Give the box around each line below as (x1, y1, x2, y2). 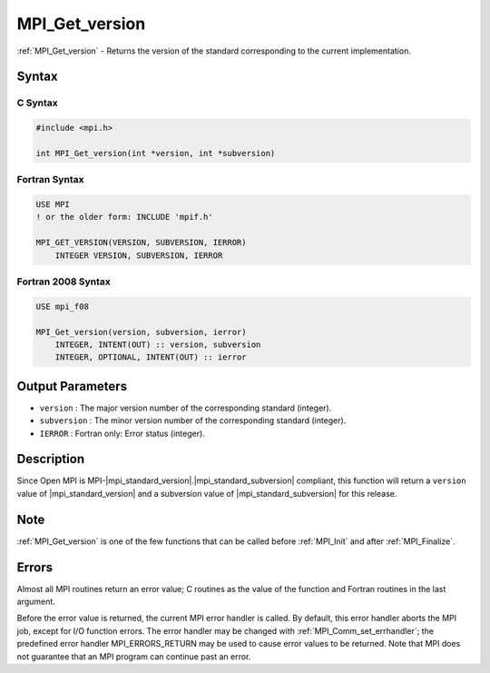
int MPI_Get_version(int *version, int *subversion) (35, 148, 276, 158)
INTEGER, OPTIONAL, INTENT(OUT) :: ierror (54, 352, 247, 362)
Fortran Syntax (16, 173, 84, 186)
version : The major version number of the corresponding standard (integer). (39, 402, 332, 413)
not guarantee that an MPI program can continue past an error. (16, 650, 251, 662)
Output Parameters (16, 378, 127, 394)
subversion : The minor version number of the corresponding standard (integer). (39, 415, 347, 426)
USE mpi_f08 (35, 301, 90, 312)
